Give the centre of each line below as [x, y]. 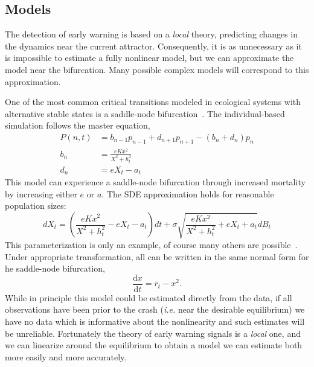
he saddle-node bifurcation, [55, 268]
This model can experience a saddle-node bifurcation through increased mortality [155, 182]
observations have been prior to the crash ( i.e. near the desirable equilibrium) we [155, 309]
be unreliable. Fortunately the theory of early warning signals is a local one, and [153, 333]
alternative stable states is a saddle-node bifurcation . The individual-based [145, 113]
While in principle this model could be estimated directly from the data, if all [149, 297]
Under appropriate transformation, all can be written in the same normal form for [157, 256]
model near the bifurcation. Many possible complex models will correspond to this [157, 69]
